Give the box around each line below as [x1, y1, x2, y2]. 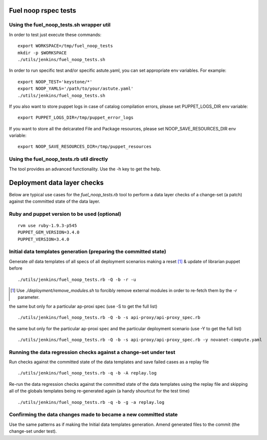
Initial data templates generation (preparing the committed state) [9, 248, 166, 255]
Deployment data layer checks [9, 179, 104, 187]
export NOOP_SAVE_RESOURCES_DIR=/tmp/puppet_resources [18, 144, 152, 149]
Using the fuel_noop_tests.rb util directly [9, 156, 108, 163]
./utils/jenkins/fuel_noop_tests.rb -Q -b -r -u [18, 276, 136, 282]
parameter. [18, 294, 40, 300]
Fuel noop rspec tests [9, 6, 77, 15]
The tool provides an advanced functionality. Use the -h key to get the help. [9, 166, 161, 172]
